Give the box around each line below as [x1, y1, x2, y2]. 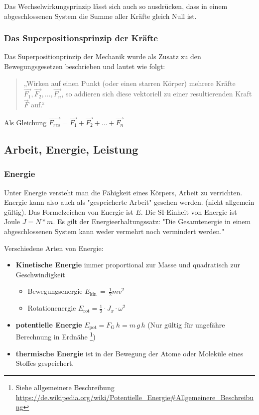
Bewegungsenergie [27, 286, 83, 296]
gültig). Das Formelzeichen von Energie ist [4, 206, 133, 217]
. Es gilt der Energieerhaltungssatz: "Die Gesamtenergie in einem [53, 216, 251, 227]
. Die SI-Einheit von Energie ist [140, 206, 237, 217]
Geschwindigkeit [15, 269, 65, 279]
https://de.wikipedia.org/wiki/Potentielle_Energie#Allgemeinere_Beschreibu [15, 392, 254, 402]
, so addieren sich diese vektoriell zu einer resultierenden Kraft [61, 88, 252, 99]
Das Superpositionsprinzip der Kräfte [4, 32, 158, 44]
